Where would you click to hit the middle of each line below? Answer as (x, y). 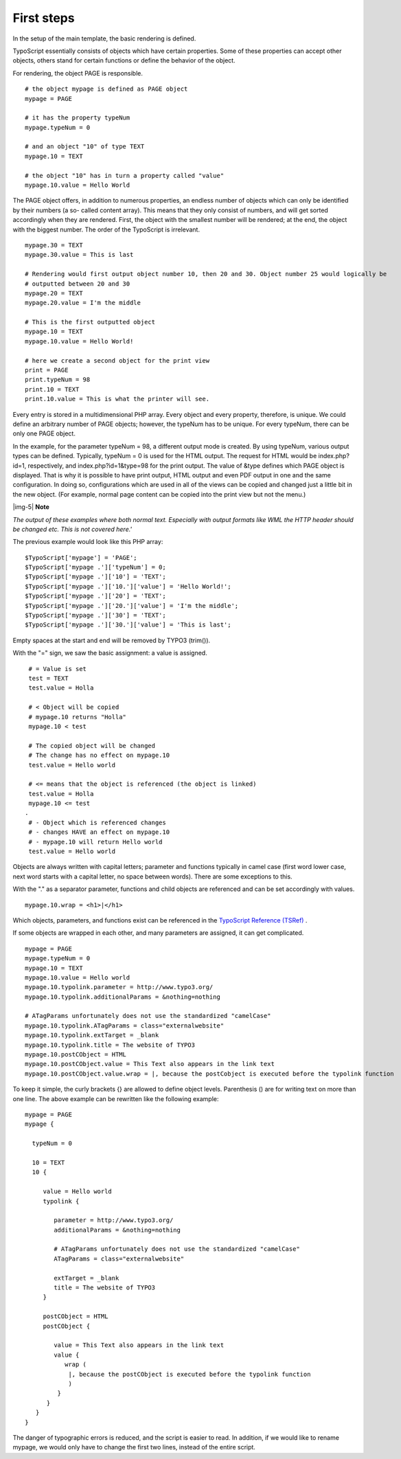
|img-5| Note (31, 507)
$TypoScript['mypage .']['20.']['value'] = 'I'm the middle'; (132, 606)
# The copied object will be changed (92, 746)
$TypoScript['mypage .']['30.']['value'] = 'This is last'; (128, 625)
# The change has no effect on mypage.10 (99, 755)
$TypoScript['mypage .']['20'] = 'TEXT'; (95, 596)
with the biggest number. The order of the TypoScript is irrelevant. (106, 229)
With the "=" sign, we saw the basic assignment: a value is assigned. (110, 653)
